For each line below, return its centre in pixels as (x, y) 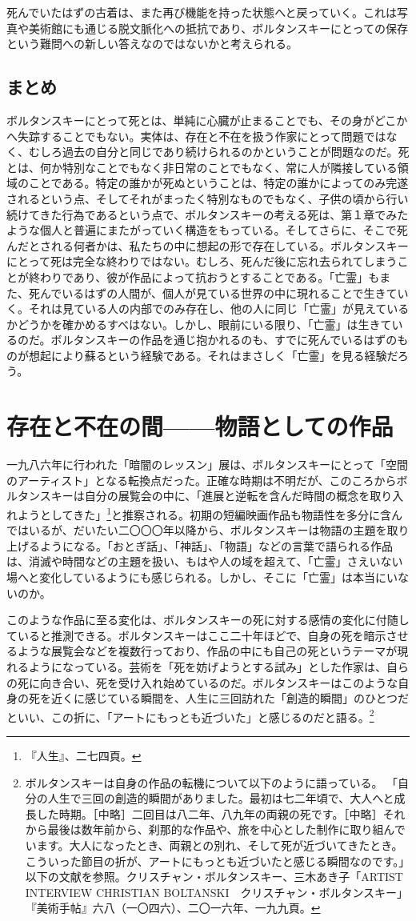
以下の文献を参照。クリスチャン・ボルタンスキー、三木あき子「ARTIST (214, 877)
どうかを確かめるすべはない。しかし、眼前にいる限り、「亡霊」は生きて (204, 324)
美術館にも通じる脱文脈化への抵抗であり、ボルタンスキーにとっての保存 (218, 28)
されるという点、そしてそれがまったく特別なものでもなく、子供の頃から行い (208, 198)
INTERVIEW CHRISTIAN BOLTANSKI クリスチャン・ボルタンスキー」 (217, 892)
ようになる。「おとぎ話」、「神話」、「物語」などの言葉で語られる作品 (216, 545)
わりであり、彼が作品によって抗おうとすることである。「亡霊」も (210, 276)
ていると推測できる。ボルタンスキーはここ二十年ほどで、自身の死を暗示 (196, 635)
